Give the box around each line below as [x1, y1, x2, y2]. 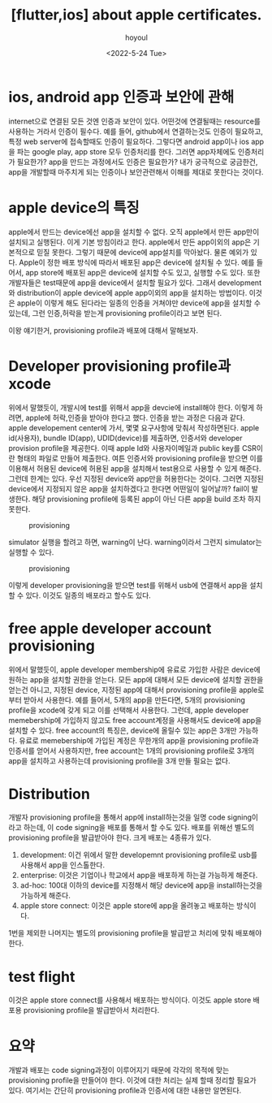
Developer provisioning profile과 [8, 357, 231, 375]
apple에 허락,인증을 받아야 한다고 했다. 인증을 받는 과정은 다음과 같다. [25, 413, 245, 422]
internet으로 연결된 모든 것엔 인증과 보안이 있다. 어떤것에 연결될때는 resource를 [8, 116, 261, 126]
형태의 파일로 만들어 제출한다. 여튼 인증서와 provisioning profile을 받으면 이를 [16, 453, 264, 463]
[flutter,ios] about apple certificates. [11, 6, 262, 24]
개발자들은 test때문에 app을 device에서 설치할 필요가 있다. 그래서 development [8, 278, 262, 288]
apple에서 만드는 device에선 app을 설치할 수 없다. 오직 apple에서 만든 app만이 [8, 227, 260, 236]
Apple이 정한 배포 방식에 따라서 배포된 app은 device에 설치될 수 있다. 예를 [19, 257, 255, 267]
